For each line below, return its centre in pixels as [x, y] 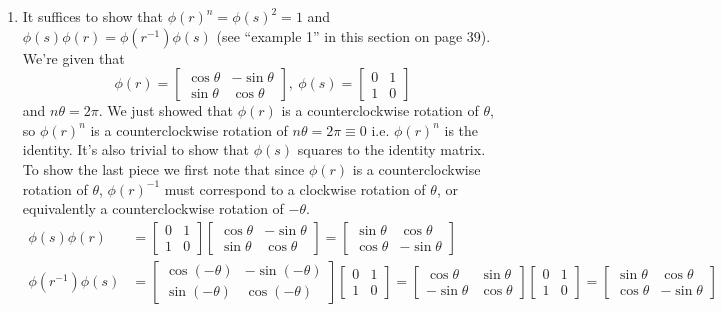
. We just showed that [165, 110]
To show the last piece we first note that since [163, 168]
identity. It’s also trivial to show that [136, 149]
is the [461, 129]
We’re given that [73, 57]
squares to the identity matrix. [391, 149]
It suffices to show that [92, 16]
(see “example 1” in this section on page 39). [353, 35]
